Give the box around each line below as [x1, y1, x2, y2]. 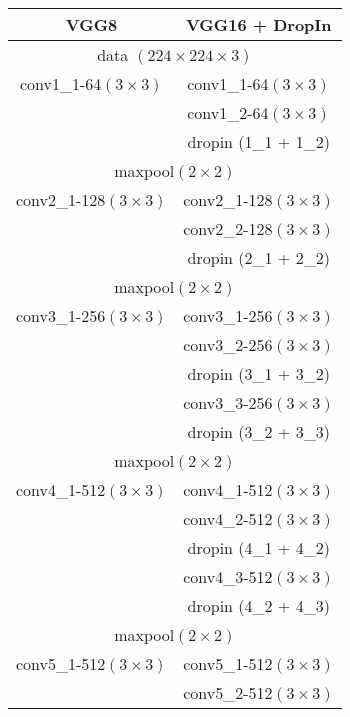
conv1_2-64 [187, 101, 269, 124]
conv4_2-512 [183, 507, 273, 530]
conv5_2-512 [183, 681, 273, 704]
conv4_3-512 [183, 565, 273, 588]
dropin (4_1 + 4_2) [187, 536, 330, 559]
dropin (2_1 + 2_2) [187, 246, 330, 269]
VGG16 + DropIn [185, 13, 332, 36]
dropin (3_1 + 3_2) [187, 362, 330, 385]
